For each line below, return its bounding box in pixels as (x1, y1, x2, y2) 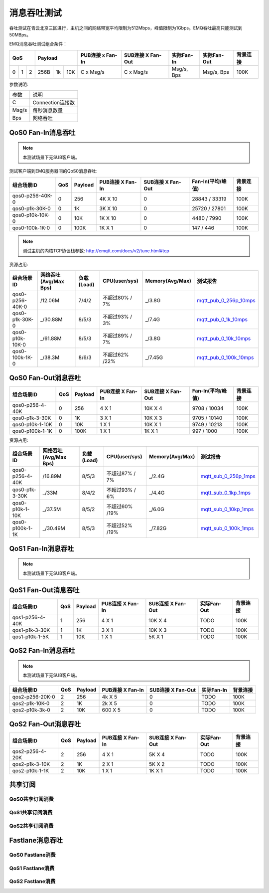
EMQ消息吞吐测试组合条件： (9, 41, 67, 47)
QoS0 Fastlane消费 (9, 852, 56, 859)
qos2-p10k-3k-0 (12, 707, 51, 714)
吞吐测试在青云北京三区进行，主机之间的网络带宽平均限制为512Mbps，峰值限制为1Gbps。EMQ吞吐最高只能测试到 (9, 25, 243, 31)
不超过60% (106, 503, 133, 510)
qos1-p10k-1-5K (12, 633, 49, 640)
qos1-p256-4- (12, 614, 46, 621)
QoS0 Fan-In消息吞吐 (9, 128, 76, 137)
